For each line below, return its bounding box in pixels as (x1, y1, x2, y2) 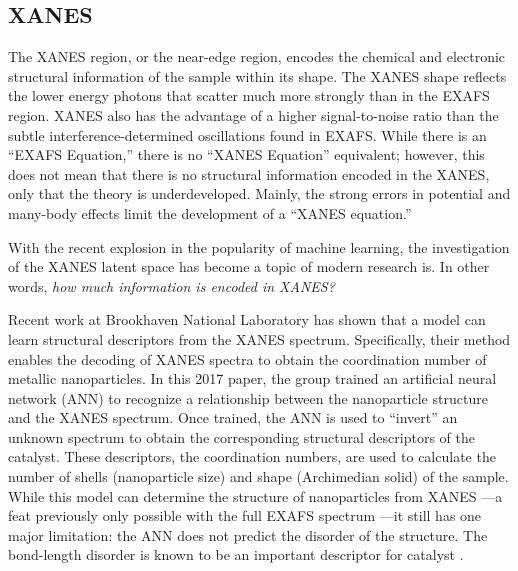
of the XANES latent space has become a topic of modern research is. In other (8, 256, 490, 277)
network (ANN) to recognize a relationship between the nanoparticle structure (8, 387, 488, 408)
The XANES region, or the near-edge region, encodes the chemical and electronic (8, 46, 506, 67)
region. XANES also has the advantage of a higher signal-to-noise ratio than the (8, 104, 499, 125)
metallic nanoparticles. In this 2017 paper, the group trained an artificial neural (8, 368, 497, 389)
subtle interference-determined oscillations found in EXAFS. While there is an (8, 124, 487, 145)
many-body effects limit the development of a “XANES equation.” (8, 202, 412, 223)
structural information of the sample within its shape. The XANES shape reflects (8, 65, 507, 86)
